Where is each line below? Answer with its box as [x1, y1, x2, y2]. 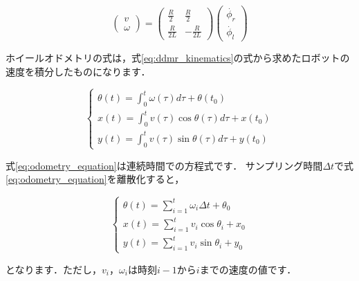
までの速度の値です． [199, 262, 297, 276]
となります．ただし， [6, 262, 102, 276]
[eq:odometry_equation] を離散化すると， [6, 172, 185, 186]
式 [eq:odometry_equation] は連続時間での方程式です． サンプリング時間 [6, 158, 323, 172]
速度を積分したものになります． [6, 64, 151, 78]
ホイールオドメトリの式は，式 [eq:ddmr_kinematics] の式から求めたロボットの [6, 51, 350, 65]
